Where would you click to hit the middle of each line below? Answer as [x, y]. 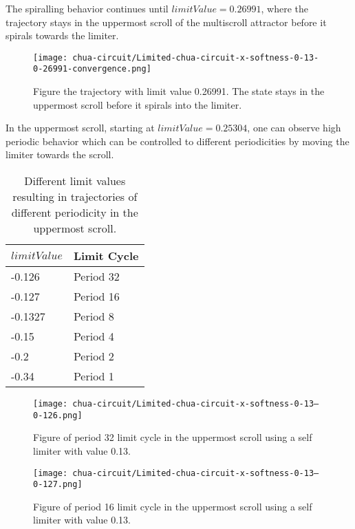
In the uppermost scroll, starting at [80, 128]
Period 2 [94, 356]
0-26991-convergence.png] [92, 69]
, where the [284, 8]
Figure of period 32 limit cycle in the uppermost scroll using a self [173, 437]
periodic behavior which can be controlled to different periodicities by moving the [177, 141]
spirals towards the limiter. [62, 35]
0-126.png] [58, 415]
